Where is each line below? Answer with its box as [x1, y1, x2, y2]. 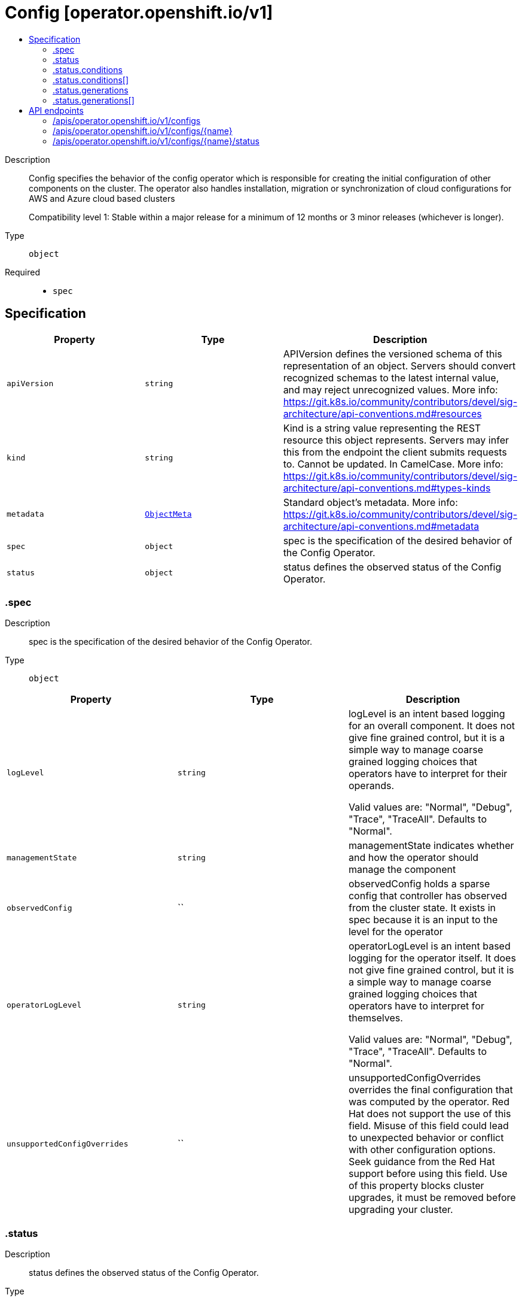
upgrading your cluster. [348, 1203, 453, 1216]
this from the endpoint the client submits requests [283, 445, 507, 458]
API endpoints [29, 105, 84, 116]
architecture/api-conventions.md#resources [283, 407, 482, 420]
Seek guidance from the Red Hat [348, 1156, 495, 1168]
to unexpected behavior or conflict [348, 1132, 504, 1144]
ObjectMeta [145, 510, 192, 519]
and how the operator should [348, 851, 479, 864]
